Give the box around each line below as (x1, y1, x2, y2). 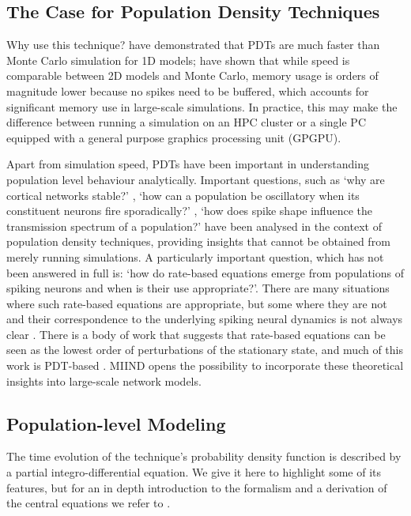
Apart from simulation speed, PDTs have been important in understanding (6, 156, 370, 172)
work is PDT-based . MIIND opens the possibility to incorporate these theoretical (6, 357, 404, 374)
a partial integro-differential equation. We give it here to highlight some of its (6, 464, 381, 480)
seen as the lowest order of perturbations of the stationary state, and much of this (6, 341, 403, 358)
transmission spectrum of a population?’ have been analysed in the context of (6, 217, 382, 234)
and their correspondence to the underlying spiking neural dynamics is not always (6, 311, 403, 327)
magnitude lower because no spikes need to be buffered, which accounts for (6, 82, 369, 99)
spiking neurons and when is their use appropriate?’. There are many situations (6, 280, 390, 296)
